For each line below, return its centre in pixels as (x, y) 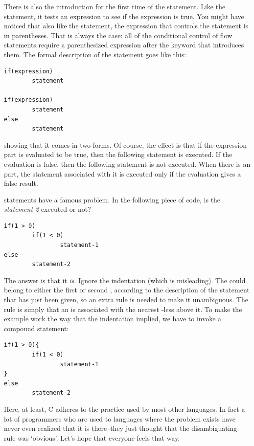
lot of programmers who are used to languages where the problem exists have (120, 418)
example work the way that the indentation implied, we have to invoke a (113, 319)
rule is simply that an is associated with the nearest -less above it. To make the (123, 309)
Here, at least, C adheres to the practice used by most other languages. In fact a (125, 409)
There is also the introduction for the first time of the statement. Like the (115, 6)
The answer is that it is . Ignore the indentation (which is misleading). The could (125, 280)
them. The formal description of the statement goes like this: (95, 54)
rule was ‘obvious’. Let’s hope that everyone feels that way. (92, 437)
